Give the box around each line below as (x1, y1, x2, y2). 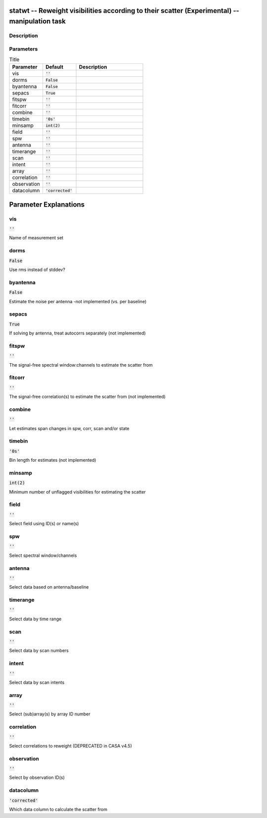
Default (45, 63, 64, 70)
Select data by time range (9, 616, 62, 622)
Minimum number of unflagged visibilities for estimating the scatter (9, 489, 146, 495)
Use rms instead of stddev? (9, 267, 65, 273)
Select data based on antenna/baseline (9, 584, 89, 590)
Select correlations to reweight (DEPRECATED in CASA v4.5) (9, 743, 132, 749)
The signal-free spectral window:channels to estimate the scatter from (9, 362, 153, 368)
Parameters (9, 45, 38, 52)
